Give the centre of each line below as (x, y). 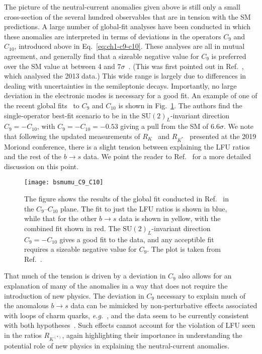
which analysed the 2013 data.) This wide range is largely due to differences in (125, 76)
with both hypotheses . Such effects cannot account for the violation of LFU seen (130, 325)
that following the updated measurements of (72, 136)
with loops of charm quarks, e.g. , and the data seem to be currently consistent (126, 315)
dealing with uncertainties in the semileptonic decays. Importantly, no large (120, 85)
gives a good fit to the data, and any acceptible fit (137, 239)
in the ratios (23, 335)
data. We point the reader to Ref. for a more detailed (167, 156)
